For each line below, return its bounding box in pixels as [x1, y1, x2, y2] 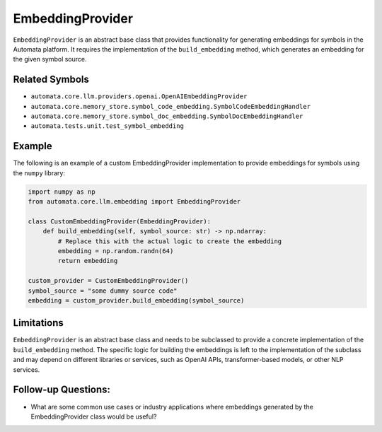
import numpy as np [28, 187, 95, 196]
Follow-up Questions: [13, 384, 111, 396]
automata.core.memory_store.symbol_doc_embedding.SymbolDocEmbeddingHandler [30, 112, 303, 120]
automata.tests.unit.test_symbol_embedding [30, 122, 184, 130]
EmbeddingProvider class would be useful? [30, 412, 157, 421]
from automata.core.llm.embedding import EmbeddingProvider [28, 198, 241, 206]
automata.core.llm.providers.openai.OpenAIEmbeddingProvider [30, 93, 248, 100]
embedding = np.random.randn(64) [57, 247, 174, 255]
